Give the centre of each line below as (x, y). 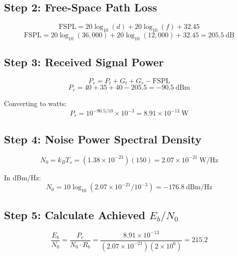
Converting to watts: (36, 103)
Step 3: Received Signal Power (84, 62)
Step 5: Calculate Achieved (75, 214)
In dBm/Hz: (23, 177)
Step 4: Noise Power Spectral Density (103, 139)
